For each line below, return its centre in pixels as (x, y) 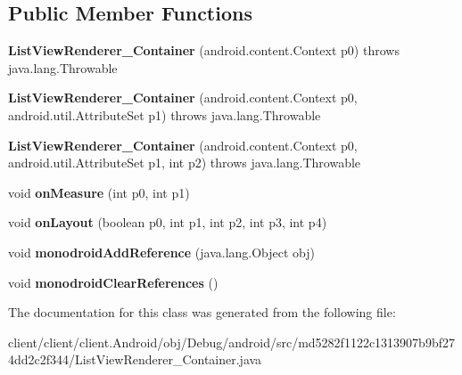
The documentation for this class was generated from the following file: (202, 312)
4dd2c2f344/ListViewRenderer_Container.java (135, 359)
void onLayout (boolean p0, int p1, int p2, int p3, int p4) (168, 222)
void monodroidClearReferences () (113, 282)
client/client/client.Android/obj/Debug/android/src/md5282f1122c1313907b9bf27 (231, 342)
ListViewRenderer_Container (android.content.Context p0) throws (204, 50)
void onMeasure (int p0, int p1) (99, 192)
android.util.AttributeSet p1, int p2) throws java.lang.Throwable (185, 163)
